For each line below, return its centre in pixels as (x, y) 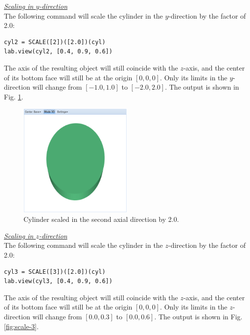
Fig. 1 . (14, 96)
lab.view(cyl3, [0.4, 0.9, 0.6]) (58, 281)
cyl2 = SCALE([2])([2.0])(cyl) (55, 42)
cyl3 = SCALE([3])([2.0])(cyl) (55, 272)
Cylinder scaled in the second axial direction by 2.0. (101, 219)
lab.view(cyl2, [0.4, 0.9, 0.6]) (58, 52)
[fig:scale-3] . (21, 326)
